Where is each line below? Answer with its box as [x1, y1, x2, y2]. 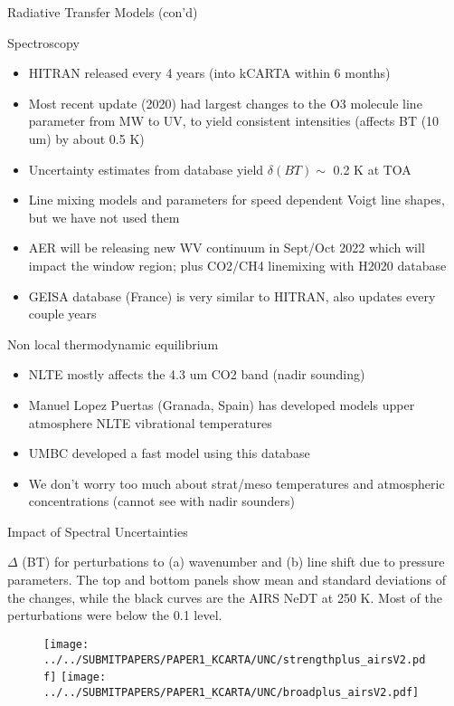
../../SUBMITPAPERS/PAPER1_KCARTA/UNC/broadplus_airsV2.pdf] [43, 685, 420, 699]
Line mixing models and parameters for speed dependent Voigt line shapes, [28, 190, 445, 209]
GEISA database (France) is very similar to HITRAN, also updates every [28, 286, 436, 305]
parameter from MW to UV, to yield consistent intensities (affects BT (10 [28, 111, 440, 130]
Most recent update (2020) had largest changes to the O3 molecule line [28, 93, 422, 112]
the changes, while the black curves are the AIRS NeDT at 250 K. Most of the [7, 587, 442, 606]
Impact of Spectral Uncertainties [7, 521, 188, 540]
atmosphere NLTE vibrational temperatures [28, 413, 272, 432]
